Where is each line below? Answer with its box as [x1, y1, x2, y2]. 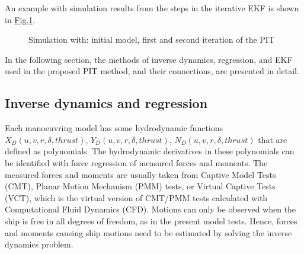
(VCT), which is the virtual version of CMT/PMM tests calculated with [5, 191, 268, 204]
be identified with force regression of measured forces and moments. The [5, 156, 268, 169]
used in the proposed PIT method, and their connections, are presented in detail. [5, 65, 299, 77]
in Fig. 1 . [5, 13, 36, 26]
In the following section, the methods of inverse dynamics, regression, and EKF [5, 53, 293, 65]
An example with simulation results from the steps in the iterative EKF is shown [5, 2, 299, 14]
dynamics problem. [5, 238, 73, 250]
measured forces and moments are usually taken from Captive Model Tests [5, 168, 276, 180]
